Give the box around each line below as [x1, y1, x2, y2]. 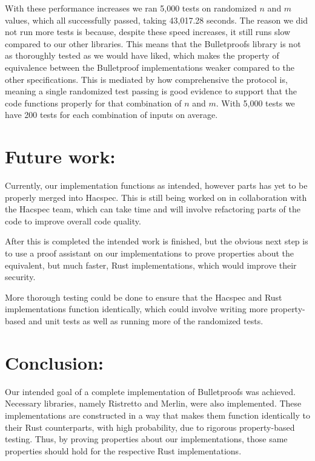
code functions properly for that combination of [5, 96, 182, 109]
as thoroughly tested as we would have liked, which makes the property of [5, 49, 279, 62]
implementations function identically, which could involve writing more [5, 302, 268, 315]
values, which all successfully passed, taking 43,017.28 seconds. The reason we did [5, 13, 308, 26]
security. [5, 270, 36, 283]
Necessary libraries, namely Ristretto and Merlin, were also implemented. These [5, 397, 302, 410]
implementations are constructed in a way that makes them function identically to [5, 408, 310, 421]
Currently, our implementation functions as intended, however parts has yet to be [5, 179, 308, 192]
